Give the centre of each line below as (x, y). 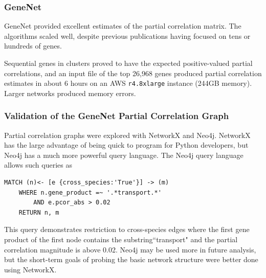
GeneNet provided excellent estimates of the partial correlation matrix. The (123, 26)
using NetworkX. (30, 269)
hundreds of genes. (33, 46)
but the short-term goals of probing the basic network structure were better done (131, 259)
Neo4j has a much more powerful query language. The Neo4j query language (124, 155)
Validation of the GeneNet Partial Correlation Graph (117, 116)
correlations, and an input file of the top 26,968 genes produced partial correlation (133, 73)
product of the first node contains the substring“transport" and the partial (121, 239)
